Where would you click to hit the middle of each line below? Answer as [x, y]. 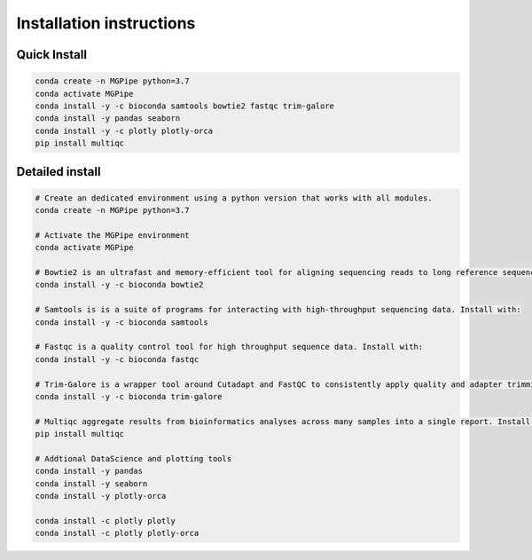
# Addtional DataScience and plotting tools [133, 458]
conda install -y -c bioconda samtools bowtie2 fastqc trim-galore [185, 106]
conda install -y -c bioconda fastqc [117, 359]
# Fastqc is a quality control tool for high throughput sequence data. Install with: [229, 347]
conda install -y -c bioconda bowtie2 [119, 285]
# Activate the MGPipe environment [112, 235]
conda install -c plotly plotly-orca [117, 533]
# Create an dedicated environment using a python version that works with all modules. [234, 198]
